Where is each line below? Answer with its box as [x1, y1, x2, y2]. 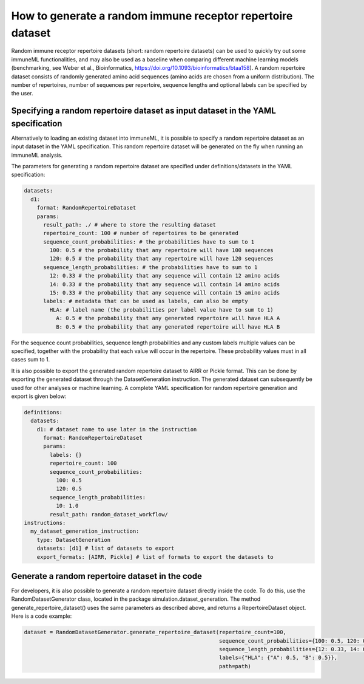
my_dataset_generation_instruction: [30, 528, 140, 535]
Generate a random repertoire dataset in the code [11, 571, 203, 581]
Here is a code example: [11, 612, 72, 620]
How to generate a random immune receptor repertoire [11, 9, 293, 22]
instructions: [24, 519, 66, 526]
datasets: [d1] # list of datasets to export [36, 545, 175, 552]
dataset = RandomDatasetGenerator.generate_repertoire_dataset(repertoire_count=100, [24, 629, 286, 636]
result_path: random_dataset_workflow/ [49, 511, 168, 518]
